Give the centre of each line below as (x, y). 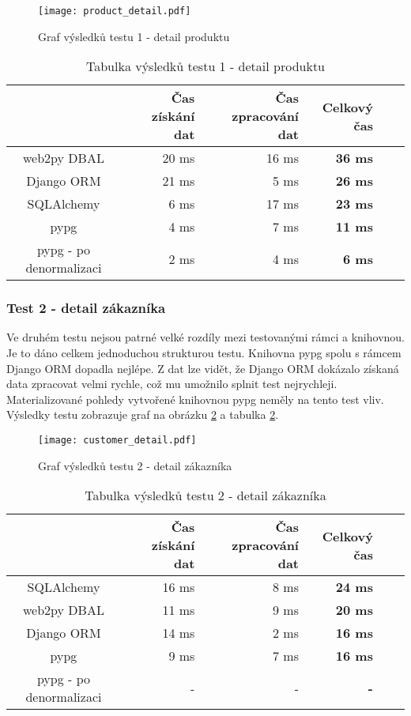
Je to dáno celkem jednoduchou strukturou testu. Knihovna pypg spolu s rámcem (204, 353)
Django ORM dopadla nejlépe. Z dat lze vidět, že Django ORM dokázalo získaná (203, 368)
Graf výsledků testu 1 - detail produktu (134, 36)
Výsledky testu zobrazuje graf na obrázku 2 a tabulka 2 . (143, 415)
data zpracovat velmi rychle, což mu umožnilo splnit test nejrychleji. (172, 384)
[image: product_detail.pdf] (115, 11)
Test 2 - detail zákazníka (86, 308)
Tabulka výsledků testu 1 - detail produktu (205, 66)
